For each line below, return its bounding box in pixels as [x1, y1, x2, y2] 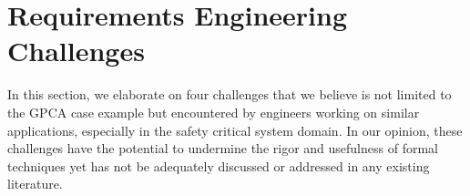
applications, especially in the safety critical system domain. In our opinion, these [7, 120, 463, 139]
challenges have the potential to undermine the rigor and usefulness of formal [7, 139, 438, 158]
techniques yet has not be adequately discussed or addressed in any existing [7, 156, 430, 175]
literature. [7, 174, 63, 193]
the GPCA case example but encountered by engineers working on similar [7, 102, 420, 121]
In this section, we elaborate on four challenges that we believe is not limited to [7, 85, 452, 104]
